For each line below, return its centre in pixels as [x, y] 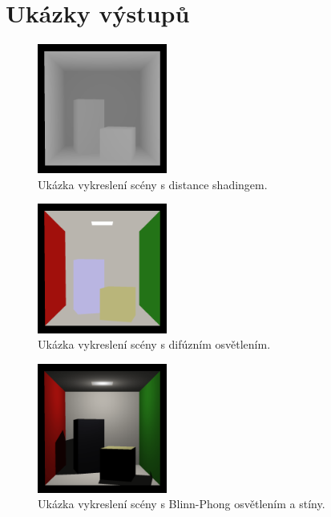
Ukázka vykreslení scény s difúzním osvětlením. [154, 344]
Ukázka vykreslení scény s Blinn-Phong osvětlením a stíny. [182, 504]
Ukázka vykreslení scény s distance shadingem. [153, 184]
